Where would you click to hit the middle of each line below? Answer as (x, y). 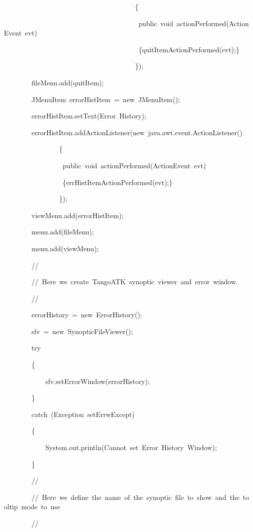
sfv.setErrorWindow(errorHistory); (97, 381)
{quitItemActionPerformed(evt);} (189, 49)
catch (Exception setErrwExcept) (83, 414)
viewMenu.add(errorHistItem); (77, 215)
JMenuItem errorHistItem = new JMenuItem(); (106, 99)
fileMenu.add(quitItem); (68, 82)
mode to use (41, 507)
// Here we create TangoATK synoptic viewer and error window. (135, 282)
